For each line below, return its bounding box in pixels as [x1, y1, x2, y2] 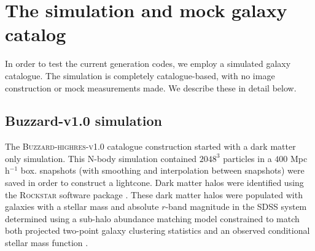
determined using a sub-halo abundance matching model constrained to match [5, 212, 300, 225]
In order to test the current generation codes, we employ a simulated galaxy [5, 57, 291, 70]
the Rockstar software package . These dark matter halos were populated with [5, 188, 303, 201]
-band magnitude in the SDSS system [165, 200, 307, 213]
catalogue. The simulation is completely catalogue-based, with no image [5, 69, 275, 82]
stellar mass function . [5, 236, 88, 249]
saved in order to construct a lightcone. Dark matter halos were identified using [5, 176, 304, 189]
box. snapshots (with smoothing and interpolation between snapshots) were [20, 164, 305, 177]
